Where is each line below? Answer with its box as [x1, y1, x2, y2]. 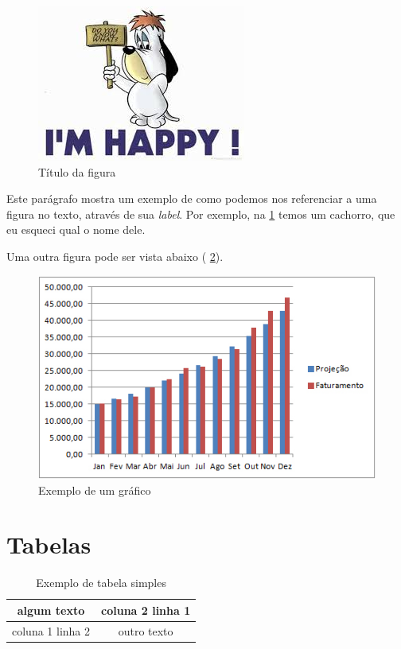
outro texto [118, 622, 173, 639]
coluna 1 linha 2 [12, 622, 91, 639]
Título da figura [38, 163, 116, 180]
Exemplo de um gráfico [38, 481, 151, 498]
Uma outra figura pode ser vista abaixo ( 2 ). [6, 247, 224, 264]
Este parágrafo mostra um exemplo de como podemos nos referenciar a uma [6, 190, 377, 207]
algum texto [17, 601, 85, 618]
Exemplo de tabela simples [36, 574, 166, 591]
